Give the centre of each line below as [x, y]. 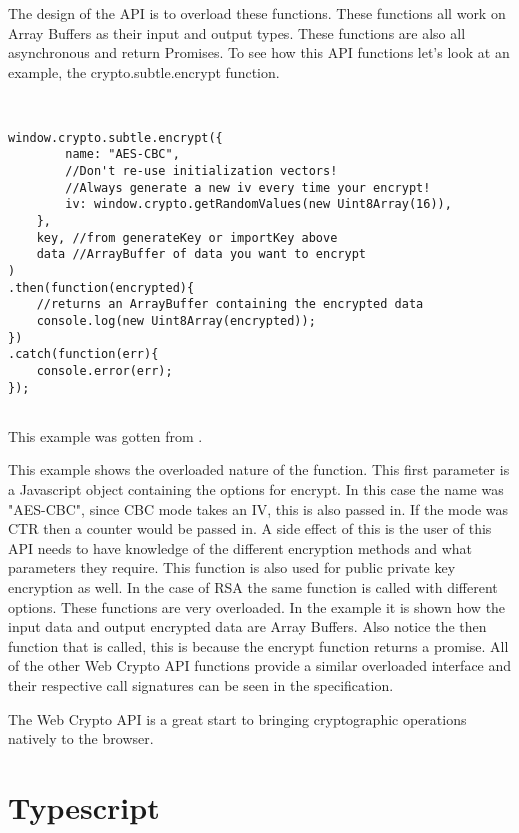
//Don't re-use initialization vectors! [201, 171]
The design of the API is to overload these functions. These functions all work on [257, 13]
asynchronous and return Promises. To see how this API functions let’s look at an [259, 52]
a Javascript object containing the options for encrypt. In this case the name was [256, 489]
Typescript [84, 806]
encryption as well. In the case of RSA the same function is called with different [253, 587]
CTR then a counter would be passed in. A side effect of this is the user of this [250, 528]
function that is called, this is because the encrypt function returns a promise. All [258, 645]
